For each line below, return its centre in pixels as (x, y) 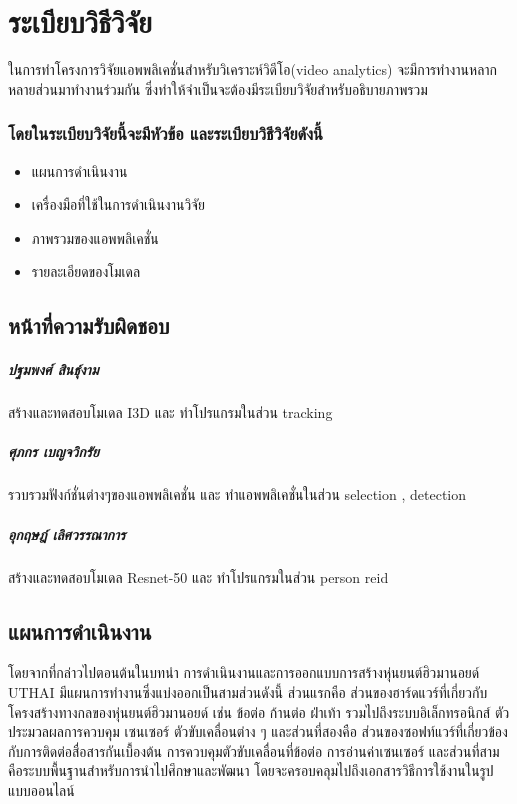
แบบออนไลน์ (41, 789)
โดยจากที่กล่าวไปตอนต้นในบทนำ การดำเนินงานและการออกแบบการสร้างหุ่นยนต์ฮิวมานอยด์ (244, 672)
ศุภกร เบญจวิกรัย (53, 451)
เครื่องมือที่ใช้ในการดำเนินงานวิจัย (118, 204)
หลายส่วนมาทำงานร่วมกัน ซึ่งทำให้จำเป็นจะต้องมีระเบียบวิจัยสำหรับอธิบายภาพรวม (218, 88)
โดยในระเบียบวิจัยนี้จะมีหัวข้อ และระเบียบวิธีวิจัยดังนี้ (165, 133)
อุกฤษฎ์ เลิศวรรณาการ (67, 533)
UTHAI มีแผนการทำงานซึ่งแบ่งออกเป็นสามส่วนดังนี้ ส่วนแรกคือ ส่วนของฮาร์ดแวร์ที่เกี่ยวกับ (248, 691)
